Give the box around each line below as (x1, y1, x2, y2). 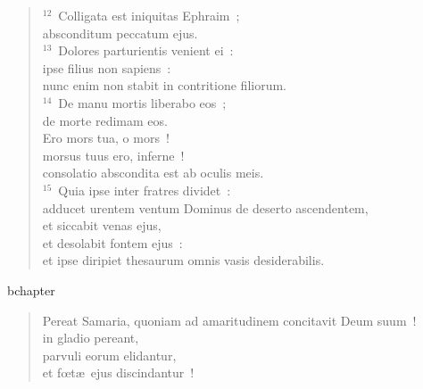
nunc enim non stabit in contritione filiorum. (42, 76, 286, 95)
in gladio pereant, (42, 328, 139, 347)
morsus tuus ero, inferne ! (42, 145, 185, 164)
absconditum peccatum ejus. (42, 23, 198, 42)
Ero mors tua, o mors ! (42, 128, 170, 147)
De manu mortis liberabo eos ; (58, 93, 227, 112)
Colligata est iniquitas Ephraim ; (58, 6, 240, 24)
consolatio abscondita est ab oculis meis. (42, 163, 264, 182)
